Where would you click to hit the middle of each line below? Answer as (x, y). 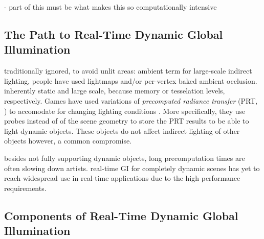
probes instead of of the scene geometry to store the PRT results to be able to (127, 121)
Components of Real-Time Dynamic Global (121, 215)
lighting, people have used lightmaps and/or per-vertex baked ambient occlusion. (131, 80)
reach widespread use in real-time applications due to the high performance (122, 178)
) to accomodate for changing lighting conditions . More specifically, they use (125, 111)
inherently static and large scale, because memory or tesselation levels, (115, 91)
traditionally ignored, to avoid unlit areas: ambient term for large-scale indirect (128, 71)
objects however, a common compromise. (68, 141)
